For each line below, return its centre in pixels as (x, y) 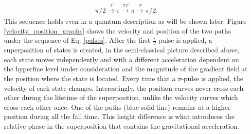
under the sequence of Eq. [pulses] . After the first (77, 40)
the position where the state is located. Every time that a (90, 78)
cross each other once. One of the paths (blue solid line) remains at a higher (117, 107)
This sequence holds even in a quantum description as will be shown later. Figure (125, 21)
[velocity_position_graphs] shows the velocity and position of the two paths (117, 30)
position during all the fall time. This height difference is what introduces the (119, 116)
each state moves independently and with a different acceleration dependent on (122, 59)
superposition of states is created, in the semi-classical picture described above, (122, 50)
